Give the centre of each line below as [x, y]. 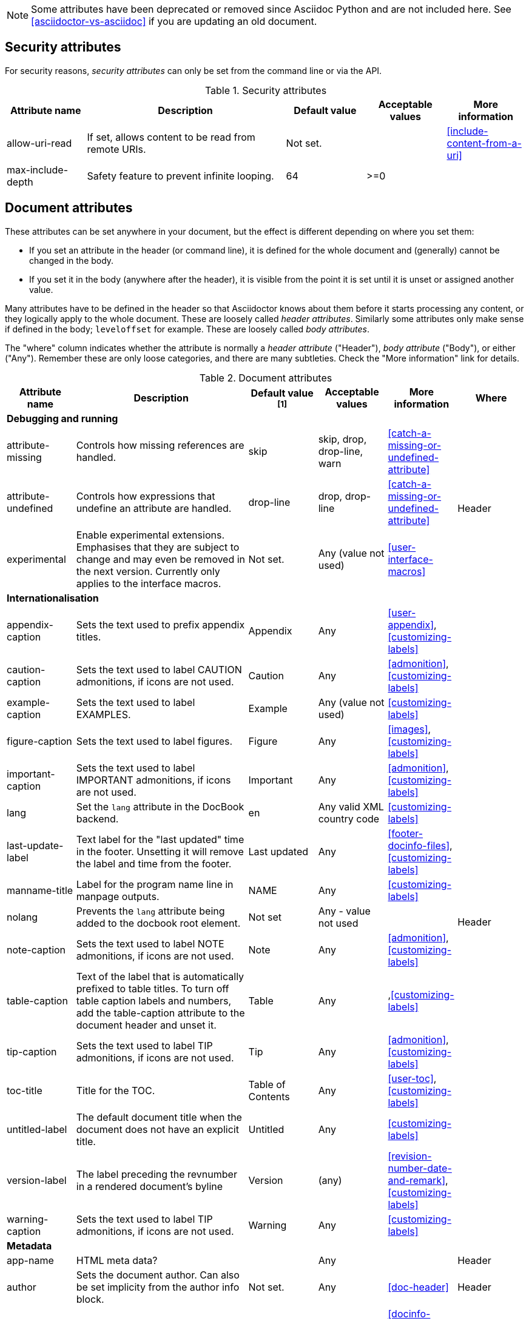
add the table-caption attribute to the [160, 1013]
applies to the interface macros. [149, 583]
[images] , [409, 729]
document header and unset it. [146, 1025]
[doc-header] [418, 1287]
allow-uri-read [39, 143]
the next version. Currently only [148, 571]
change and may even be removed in [161, 559]
